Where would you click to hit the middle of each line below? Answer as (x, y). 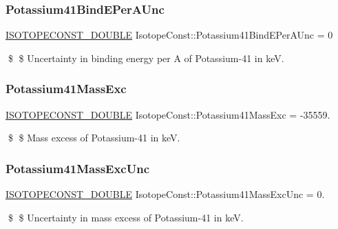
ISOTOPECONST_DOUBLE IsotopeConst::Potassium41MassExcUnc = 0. (165, 194)
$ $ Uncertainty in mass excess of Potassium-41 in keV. (126, 217)
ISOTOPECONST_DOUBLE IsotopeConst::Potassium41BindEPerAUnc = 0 (169, 35)
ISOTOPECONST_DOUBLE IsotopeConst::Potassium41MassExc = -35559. (168, 114)
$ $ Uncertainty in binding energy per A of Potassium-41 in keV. (146, 58)
